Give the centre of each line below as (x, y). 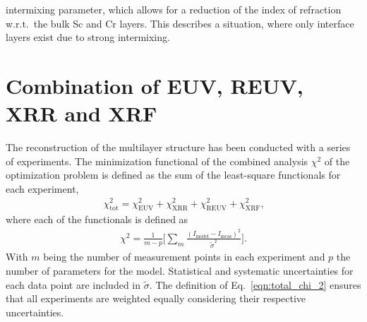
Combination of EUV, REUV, (155, 85)
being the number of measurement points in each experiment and (184, 257)
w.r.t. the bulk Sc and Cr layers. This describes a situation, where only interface (180, 23)
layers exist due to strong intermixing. (88, 37)
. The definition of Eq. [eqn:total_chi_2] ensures (255, 284)
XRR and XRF (82, 113)
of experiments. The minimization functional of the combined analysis (157, 161)
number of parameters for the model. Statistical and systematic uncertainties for (180, 270)
